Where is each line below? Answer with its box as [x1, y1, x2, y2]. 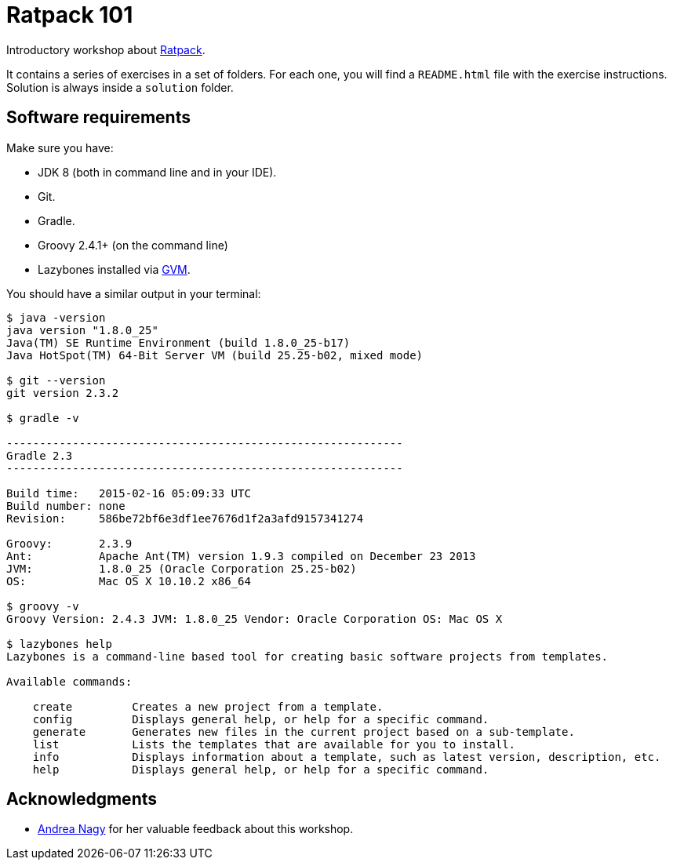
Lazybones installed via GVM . [38, 262, 191, 276]
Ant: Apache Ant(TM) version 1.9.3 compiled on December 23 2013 [6, 549, 476, 562]
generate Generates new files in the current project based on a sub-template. [32, 725, 575, 738]
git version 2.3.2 [6, 386, 119, 399]
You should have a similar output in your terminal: [6, 286, 261, 300]
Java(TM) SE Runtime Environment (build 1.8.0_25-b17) [6, 336, 351, 349]
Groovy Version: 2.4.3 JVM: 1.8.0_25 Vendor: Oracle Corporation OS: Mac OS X [6, 612, 503, 625]
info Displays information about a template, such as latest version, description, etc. [32, 750, 661, 763]
